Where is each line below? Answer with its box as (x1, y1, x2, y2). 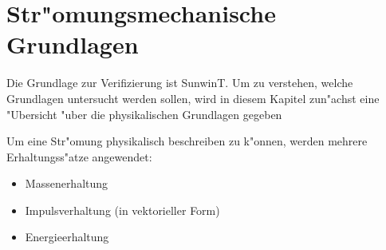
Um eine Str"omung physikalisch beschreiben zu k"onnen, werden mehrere (6, 133, 368, 149)
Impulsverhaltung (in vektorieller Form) (25, 201, 220, 218)
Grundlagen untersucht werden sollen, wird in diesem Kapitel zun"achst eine (6, 89, 380, 106)
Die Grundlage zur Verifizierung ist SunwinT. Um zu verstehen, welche (6, 74, 353, 91)
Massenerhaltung (25, 175, 108, 192)
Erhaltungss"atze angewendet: (6, 148, 152, 165)
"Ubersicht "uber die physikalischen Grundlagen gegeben (6, 105, 282, 122)
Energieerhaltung (25, 228, 109, 245)
